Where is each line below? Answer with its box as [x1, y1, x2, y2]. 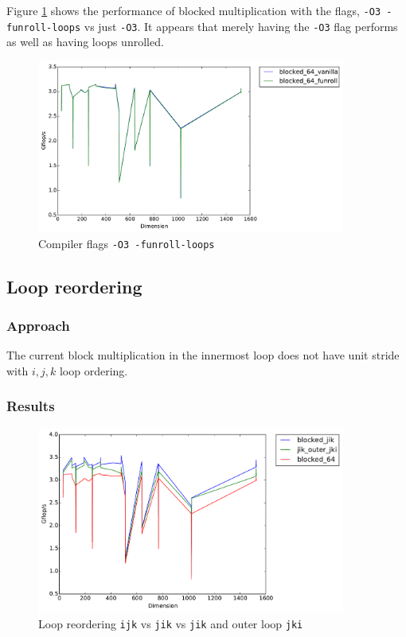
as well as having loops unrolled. [6, 33, 164, 50]
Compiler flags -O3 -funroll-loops [38, 235, 215, 251]
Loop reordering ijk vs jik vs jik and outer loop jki [38, 615, 303, 631]
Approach [6, 316, 70, 336]
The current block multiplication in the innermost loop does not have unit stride [6, 347, 400, 363]
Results [6, 396, 55, 416]
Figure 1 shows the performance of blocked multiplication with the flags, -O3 [6, 2, 381, 18]
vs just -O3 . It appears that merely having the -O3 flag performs [84, 17, 398, 34]
